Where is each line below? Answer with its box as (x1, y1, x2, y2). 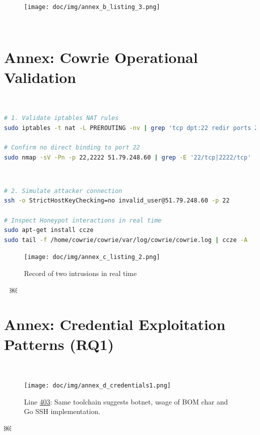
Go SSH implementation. (24, 406, 100, 416)
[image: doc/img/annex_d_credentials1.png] (24, 382, 171, 389)
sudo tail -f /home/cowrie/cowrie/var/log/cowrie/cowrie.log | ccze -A (4, 236, 247, 243)
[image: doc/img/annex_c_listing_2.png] (24, 253, 160, 261)
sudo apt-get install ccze (4, 226, 93, 234)
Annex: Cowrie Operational (4, 47, 198, 67)
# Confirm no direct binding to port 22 (4, 143, 140, 151)
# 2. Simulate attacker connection (4, 187, 122, 194)
